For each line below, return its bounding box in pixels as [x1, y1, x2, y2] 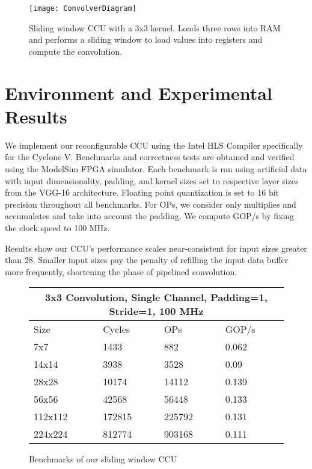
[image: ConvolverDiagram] [29, 4, 136, 13]
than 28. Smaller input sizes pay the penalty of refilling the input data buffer [5, 253, 289, 266]
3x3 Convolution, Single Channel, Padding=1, [45, 290, 268, 305]
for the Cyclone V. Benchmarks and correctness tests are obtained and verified [5, 151, 295, 163]
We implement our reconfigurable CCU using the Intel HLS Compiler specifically [5, 138, 303, 151]
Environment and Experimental [5, 80, 272, 105]
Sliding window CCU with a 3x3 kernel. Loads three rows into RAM [29, 21, 281, 34]
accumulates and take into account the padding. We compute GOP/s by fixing [5, 210, 295, 222]
